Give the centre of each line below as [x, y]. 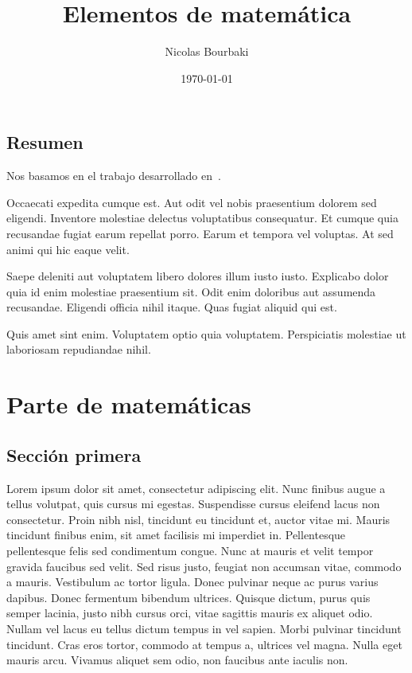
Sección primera [74, 454]
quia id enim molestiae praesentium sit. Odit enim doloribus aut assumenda [191, 291]
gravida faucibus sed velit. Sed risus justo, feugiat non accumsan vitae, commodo [204, 566]
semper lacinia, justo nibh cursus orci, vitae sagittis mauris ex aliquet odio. [190, 613]
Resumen [45, 142]
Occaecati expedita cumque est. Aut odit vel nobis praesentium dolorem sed [192, 202]
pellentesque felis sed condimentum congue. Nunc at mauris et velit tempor [190, 551]
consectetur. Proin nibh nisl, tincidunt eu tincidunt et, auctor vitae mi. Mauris [198, 519]
